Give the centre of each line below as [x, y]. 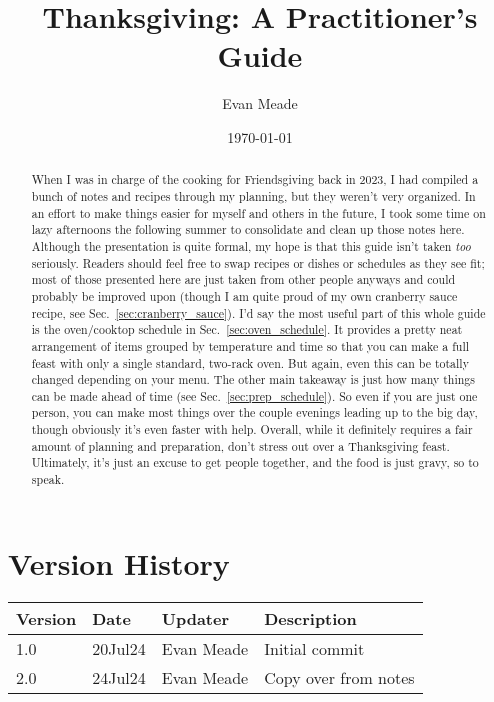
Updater [195, 618]
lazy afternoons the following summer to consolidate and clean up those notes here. [248, 229]
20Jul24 [119, 648]
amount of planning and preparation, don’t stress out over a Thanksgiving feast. [240, 445]
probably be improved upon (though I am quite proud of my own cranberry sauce [244, 295]
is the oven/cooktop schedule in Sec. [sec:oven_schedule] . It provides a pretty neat [247, 329]
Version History [119, 562]
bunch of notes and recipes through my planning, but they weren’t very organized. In [253, 195]
